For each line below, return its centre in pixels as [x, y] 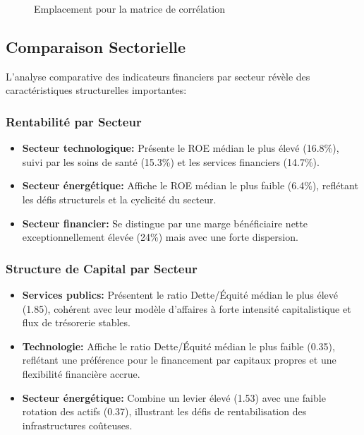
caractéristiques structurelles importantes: [96, 90]
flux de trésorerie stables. [76, 322]
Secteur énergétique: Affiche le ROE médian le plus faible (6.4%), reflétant [190, 185]
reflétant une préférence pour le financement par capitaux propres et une [179, 360]
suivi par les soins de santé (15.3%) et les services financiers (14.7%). [171, 161]
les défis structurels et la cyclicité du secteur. [119, 199]
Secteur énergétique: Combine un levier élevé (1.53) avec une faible [174, 397]
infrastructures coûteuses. [77, 425]
